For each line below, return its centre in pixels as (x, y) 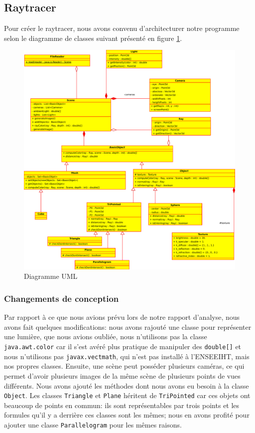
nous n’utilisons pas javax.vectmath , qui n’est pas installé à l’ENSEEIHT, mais (127, 356)
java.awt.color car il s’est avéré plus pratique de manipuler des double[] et (123, 346)
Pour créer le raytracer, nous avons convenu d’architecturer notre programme (122, 28)
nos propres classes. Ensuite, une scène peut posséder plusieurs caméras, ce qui (124, 366)
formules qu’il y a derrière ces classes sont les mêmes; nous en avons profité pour (127, 415)
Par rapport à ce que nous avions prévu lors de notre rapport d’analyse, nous (122, 317)
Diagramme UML (51, 276)
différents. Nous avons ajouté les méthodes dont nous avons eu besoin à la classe (127, 385)
